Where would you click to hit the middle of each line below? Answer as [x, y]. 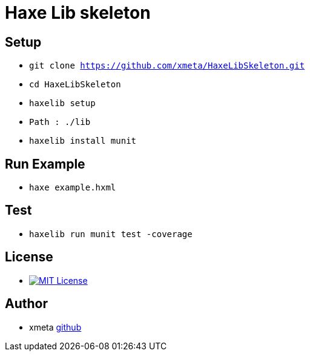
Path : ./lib [60, 122]
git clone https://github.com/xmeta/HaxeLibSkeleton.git [167, 66]
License [29, 257]
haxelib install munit [83, 141]
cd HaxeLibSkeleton [75, 85]
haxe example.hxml [73, 188]
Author [26, 304]
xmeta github [55, 327]
